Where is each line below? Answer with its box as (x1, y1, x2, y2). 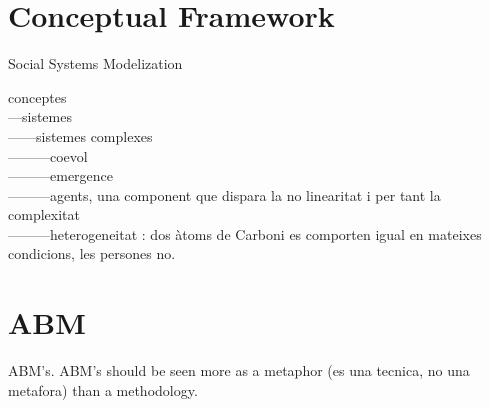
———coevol (8, 145, 88, 166)
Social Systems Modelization (8, 53, 183, 74)
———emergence (8, 165, 114, 186)
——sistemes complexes (8, 125, 153, 146)
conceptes (8, 86, 67, 107)
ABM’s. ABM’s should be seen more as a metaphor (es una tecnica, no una (8, 360, 470, 381)
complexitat (8, 204, 80, 225)
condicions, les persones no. (8, 243, 176, 264)
